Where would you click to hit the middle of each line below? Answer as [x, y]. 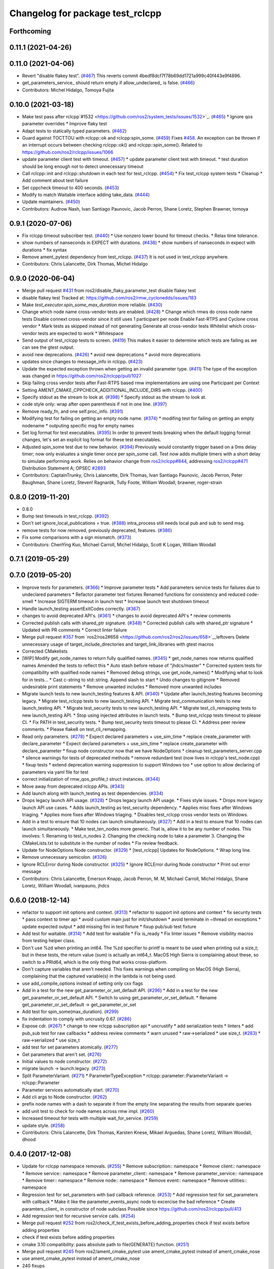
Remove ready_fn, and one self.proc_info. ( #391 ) [73, 411]
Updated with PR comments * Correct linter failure [74, 630]
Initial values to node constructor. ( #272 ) [64, 1061]
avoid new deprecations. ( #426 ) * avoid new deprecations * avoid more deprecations [111, 354]
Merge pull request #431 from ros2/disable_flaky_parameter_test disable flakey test [109, 291]
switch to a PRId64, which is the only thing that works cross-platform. [95, 962]
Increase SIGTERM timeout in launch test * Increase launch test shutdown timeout [123, 602]
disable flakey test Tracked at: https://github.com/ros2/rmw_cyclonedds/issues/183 [109, 297]
